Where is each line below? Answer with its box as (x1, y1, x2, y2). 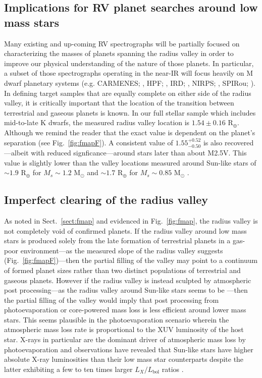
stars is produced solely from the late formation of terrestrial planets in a (4, 235, 231, 246)
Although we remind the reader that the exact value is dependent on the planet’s (4, 127, 255, 137)
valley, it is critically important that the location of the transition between (4, 97, 234, 108)
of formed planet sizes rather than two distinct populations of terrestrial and (4, 264, 241, 275)
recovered (225, 137, 254, 147)
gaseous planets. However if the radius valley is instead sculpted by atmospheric (4, 275, 251, 285)
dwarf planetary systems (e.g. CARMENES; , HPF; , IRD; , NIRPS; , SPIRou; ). (4, 77, 255, 88)
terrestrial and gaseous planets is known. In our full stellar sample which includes (4, 107, 256, 118)
